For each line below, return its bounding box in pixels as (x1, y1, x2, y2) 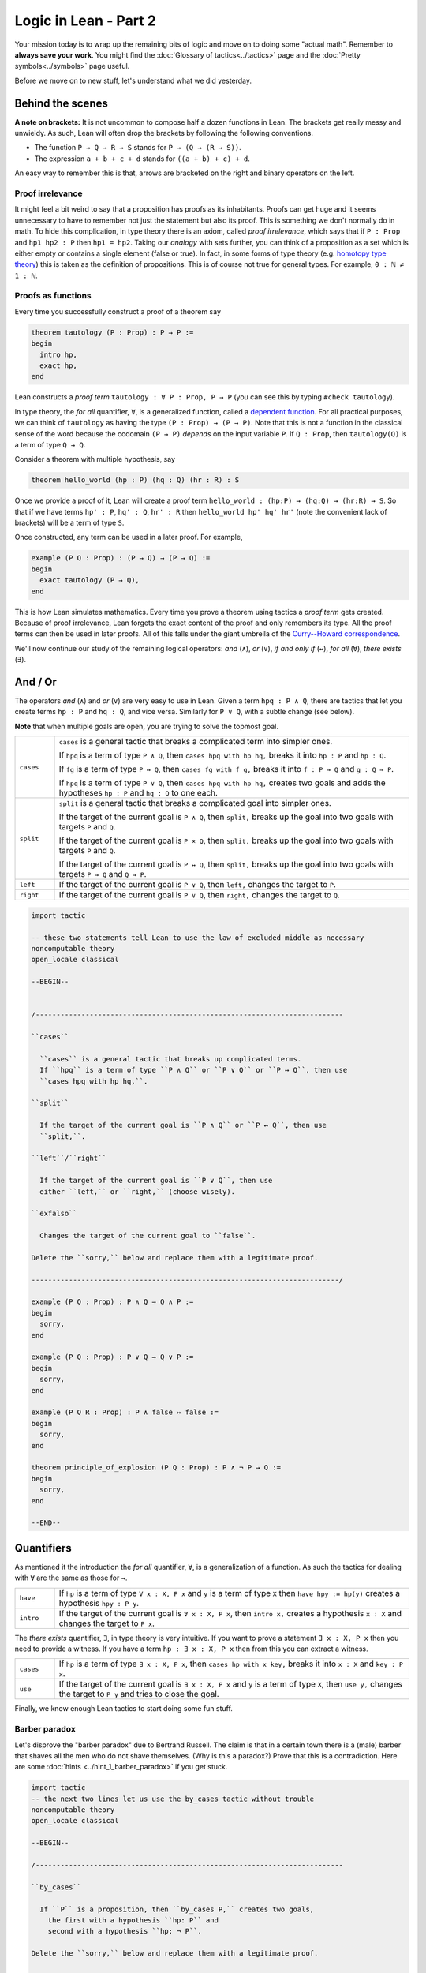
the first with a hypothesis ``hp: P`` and (47, 1915, 219, 1925)
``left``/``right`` (31, 1154, 106, 1163)
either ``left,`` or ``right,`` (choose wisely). (39, 1187, 236, 1196)
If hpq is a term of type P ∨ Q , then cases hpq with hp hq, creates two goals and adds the (58, 777, 386, 788)
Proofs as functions (14, 290, 92, 301)
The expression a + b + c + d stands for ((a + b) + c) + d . (34, 154, 250, 163)
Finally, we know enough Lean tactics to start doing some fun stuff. (14, 1704, 233, 1713)
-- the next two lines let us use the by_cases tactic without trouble (31, 1794, 315, 1803)
